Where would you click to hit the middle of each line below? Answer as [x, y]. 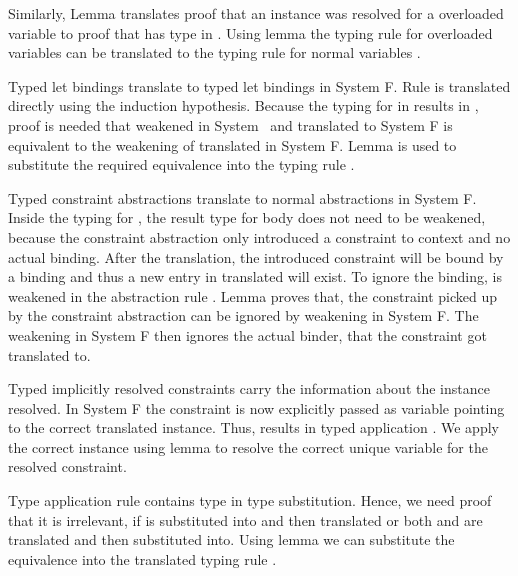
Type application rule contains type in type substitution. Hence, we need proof [250, 500]
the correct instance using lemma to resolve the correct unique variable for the [248, 446]
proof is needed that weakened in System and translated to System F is [230, 124]
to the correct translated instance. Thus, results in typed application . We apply [253, 427]
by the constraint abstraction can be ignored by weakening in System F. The [243, 315]
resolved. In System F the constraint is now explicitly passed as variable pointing [256, 407]
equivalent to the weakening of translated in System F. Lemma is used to [232, 144]
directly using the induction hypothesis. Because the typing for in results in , [243, 105]
